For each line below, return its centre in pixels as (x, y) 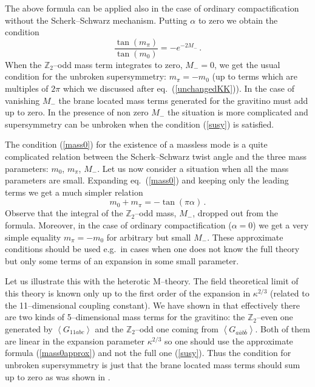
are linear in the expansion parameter (75, 341)
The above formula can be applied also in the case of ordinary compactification (152, 8)
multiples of (27, 88)
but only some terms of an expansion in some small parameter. (122, 260)
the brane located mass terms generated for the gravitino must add (183, 100)
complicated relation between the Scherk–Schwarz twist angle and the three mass (156, 156)
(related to (290, 293)
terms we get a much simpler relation (74, 192)
